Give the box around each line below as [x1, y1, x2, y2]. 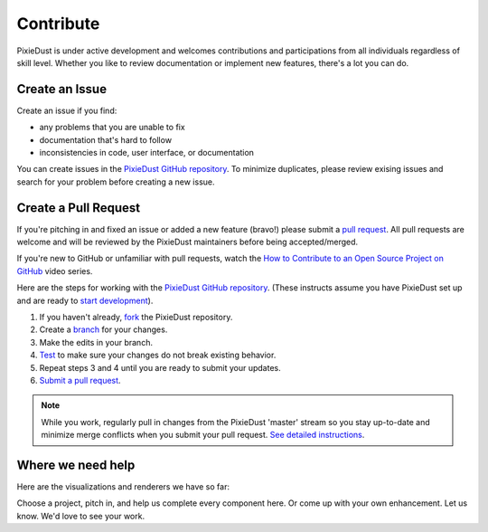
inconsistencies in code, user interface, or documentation [39, 147, 255, 158]
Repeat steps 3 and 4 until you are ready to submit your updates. [39, 362, 281, 373]
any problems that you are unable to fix [39, 122, 185, 133]
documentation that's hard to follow [39, 134, 172, 145]
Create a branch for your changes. [39, 324, 168, 335]
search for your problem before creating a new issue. [16, 176, 215, 187]
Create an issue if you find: [16, 105, 117, 116]
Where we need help [16, 457, 136, 472]
